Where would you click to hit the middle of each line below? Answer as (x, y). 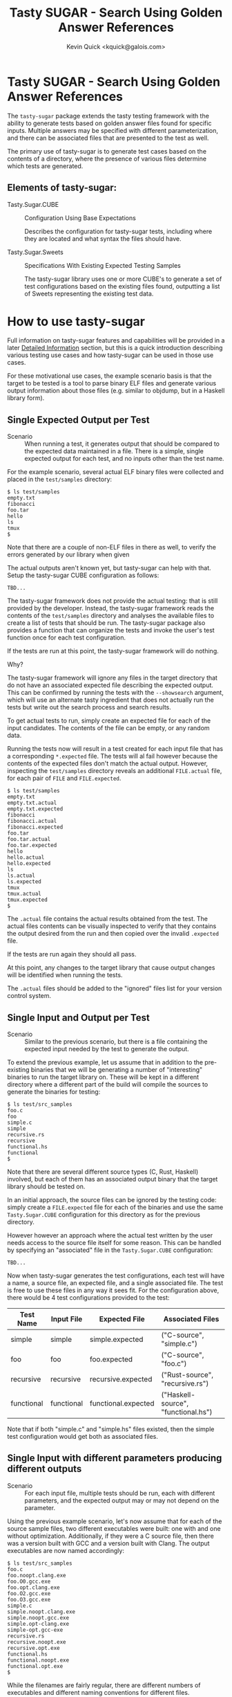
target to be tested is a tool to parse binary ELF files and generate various (112, 383)
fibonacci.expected (35, 827)
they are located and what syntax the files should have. (103, 238)
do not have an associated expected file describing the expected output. (110, 685)
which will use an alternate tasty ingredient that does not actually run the (110, 700)
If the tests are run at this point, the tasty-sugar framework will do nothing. (113, 651)
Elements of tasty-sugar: (62, 188)
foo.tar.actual (29, 840)
